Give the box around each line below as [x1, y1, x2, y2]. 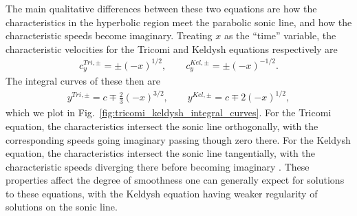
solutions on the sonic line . [6, 199, 118, 214]
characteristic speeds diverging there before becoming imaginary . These [6, 159, 310, 173]
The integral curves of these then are [6, 74, 161, 88]
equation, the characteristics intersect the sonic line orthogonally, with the [6, 118, 318, 133]
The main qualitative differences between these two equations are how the [6, 1, 317, 15]
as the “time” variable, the [224, 28, 336, 43]
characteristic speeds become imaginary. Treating [6, 28, 213, 43]
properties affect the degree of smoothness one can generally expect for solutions [6, 173, 345, 187]
